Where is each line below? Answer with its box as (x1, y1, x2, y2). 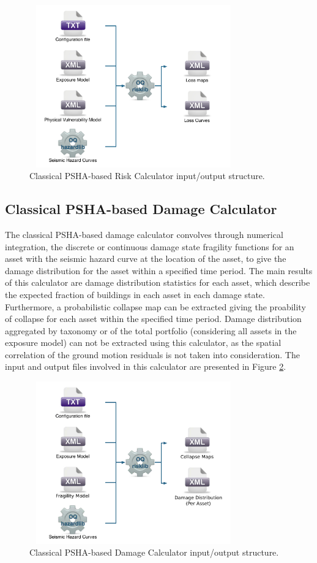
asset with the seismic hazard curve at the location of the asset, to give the (5, 252, 286, 265)
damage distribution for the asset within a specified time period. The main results (5, 264, 313, 277)
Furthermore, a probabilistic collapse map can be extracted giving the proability (5, 300, 306, 313)
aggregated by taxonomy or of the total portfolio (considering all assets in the (5, 324, 297, 337)
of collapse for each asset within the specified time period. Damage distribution (5, 312, 302, 325)
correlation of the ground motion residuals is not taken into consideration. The (5, 348, 300, 361)
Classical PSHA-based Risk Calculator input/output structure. (29, 169, 265, 182)
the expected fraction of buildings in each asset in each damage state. (5, 288, 265, 301)
